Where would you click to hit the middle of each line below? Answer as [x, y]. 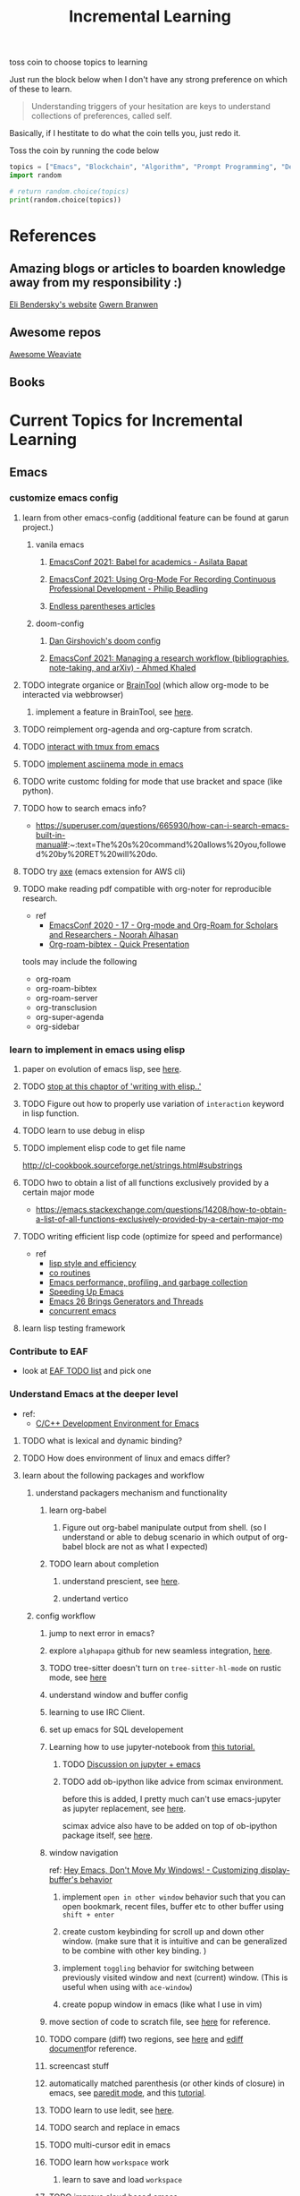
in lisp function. [50, 1113]
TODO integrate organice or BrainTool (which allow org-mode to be [146, 685]
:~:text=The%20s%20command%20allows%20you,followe [177, 845]
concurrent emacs [83, 1311]
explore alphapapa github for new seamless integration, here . [160, 1651]
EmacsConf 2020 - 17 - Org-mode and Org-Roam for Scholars [163, 925]
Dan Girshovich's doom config [104, 640]
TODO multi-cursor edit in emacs [110, 2145]
